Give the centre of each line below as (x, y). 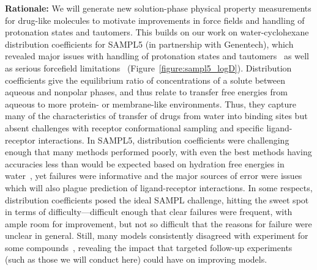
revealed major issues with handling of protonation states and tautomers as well (157, 56)
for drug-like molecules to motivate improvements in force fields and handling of (155, 20)
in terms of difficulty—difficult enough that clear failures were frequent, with (149, 212)
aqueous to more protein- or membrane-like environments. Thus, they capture (151, 104)
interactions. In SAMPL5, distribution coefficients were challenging (164, 140)
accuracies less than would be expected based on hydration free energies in (145, 163)
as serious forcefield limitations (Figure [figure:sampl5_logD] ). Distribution (148, 67)
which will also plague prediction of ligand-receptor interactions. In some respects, (159, 187)
